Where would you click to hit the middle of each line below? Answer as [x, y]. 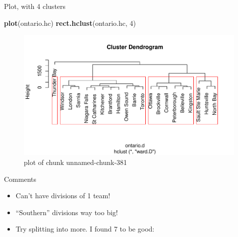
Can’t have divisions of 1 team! [63, 196]
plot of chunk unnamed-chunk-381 [76, 162]
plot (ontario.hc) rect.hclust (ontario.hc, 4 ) [70, 23]
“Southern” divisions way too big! [67, 212]
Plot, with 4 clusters [35, 6]
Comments [20, 179]
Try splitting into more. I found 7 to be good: [85, 229]
